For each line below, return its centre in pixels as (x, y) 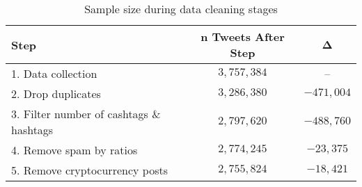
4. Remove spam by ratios (74, 150)
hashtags (32, 130)
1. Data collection (54, 73)
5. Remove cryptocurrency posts (89, 170)
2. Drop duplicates (56, 93)
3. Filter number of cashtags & (86, 114)
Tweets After (248, 36)
